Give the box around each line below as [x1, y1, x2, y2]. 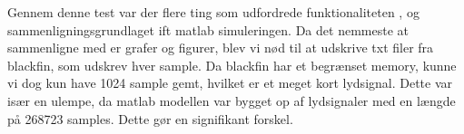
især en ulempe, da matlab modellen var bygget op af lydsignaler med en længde [7, 91, 456, 110]
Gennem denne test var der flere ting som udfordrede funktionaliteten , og [7, 3, 420, 21]
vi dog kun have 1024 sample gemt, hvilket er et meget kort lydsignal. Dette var [7, 73, 453, 92]
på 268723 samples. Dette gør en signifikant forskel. [7, 109, 293, 128]
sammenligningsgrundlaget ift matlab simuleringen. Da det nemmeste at [7, 20, 409, 39]
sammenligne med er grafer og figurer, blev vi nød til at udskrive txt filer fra [7, 38, 434, 57]
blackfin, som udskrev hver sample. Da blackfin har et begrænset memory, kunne [7, 55, 457, 74]
